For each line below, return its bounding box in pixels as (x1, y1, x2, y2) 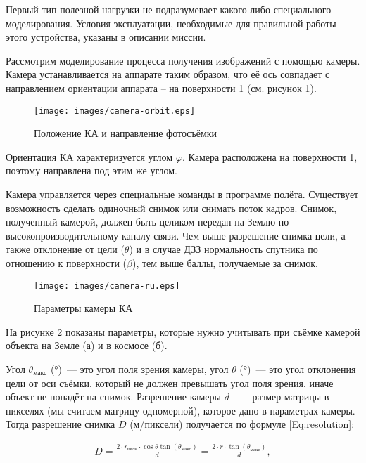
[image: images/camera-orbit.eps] (34, 105, 196, 116)
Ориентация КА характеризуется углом (6, 149, 173, 164)
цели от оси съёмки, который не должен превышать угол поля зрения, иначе (6, 375, 334, 390)
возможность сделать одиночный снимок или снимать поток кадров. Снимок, (6, 200, 337, 215)
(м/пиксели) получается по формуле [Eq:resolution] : (130, 417, 355, 431)
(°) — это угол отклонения (239, 362, 356, 376)
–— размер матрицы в (234, 389, 329, 404)
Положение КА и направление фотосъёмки (34, 126, 217, 141)
